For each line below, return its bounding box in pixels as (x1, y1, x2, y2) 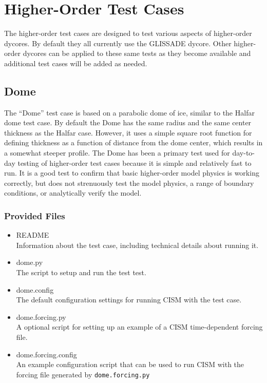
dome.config (16, 284, 54, 295)
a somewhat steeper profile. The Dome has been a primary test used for (4, 147, 230, 158)
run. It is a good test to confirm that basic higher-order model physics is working (4, 167, 259, 178)
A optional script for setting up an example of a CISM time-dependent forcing (16, 321, 263, 332)
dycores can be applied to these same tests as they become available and (23, 48, 251, 59)
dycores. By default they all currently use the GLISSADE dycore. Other (4, 37, 232, 48)
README (16, 229, 49, 240)
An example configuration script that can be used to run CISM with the (16, 359, 244, 370)
